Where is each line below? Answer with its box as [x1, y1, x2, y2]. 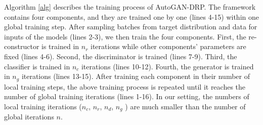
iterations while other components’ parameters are [91, 41, 246, 52]
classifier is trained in [4, 61, 70, 71]
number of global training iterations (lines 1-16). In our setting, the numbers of [4, 91, 249, 102]
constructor [4, 41, 39, 52]
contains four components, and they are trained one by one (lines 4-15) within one [4, 11, 259, 22]
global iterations [4, 111, 54, 122]
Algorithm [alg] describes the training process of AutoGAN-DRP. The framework [4, 2, 256, 12]
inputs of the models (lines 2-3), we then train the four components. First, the [4, 31, 246, 41]
